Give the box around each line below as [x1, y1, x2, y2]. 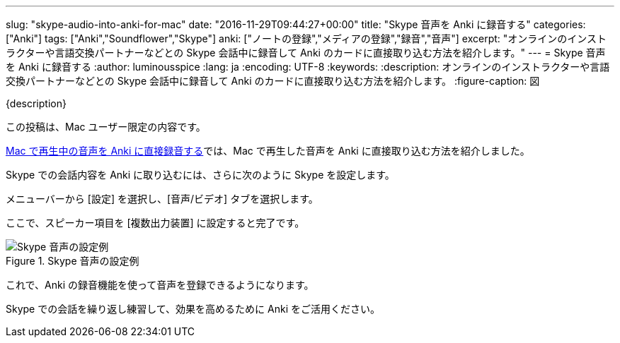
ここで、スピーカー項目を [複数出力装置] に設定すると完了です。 [6, 217, 305, 229]
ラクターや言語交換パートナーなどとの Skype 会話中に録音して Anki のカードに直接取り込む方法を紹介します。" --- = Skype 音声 [6, 47, 606, 59]
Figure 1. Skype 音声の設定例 [6, 255, 139, 267]
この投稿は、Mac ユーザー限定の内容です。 [6, 121, 206, 133]
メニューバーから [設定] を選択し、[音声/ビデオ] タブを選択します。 [6, 193, 318, 205]
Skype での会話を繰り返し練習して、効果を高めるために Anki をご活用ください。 [6, 303, 380, 315]
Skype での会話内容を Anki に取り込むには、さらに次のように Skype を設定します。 [6, 169, 395, 181]
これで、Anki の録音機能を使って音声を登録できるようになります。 [6, 279, 314, 291]
